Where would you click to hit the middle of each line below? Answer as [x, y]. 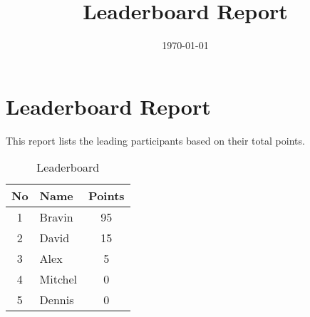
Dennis [57, 300]
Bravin [56, 217]
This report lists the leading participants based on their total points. [155, 140]
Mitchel [58, 279]
